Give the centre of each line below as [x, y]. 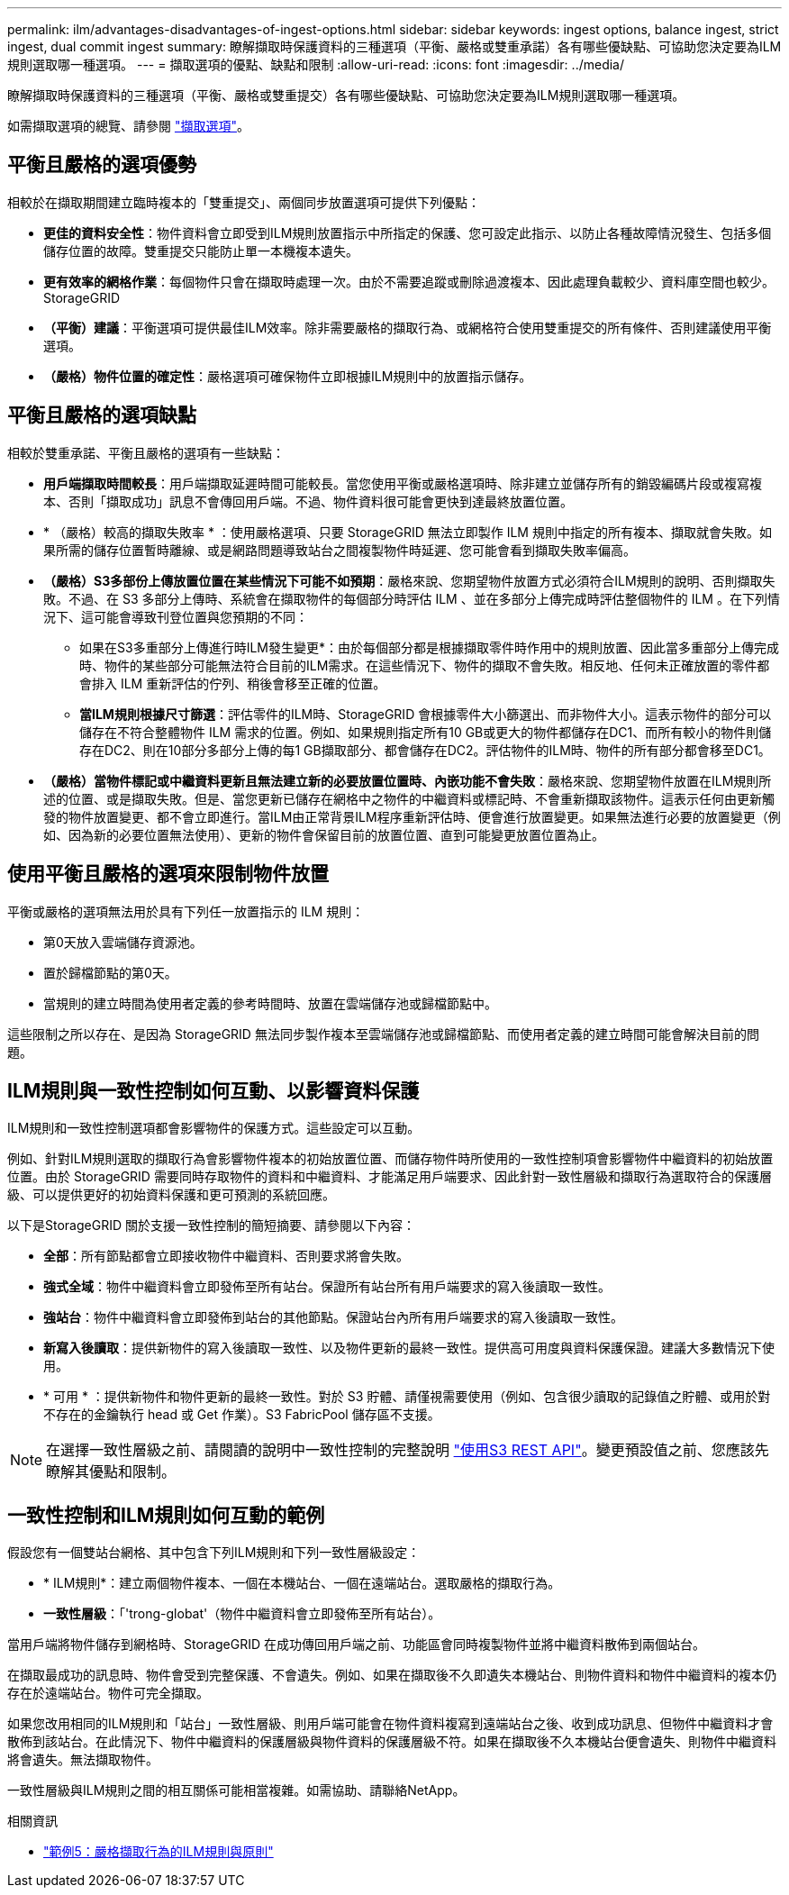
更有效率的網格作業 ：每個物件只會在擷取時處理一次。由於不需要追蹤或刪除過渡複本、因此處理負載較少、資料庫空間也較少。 [409, 281]
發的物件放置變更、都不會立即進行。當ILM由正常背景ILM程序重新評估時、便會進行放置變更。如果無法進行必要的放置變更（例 [412, 816]
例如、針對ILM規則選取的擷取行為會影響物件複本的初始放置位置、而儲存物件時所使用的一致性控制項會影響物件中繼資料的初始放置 [390, 1159]
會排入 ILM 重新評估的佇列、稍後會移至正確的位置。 [233, 683]
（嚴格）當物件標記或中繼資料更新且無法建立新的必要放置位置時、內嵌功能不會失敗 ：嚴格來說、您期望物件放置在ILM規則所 [408, 780]
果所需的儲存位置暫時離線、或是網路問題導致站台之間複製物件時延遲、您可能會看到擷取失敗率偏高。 [340, 550]
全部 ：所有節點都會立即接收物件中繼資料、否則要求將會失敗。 [226, 1256]
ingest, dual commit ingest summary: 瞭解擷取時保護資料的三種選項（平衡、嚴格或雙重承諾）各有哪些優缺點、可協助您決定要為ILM [394, 46]
